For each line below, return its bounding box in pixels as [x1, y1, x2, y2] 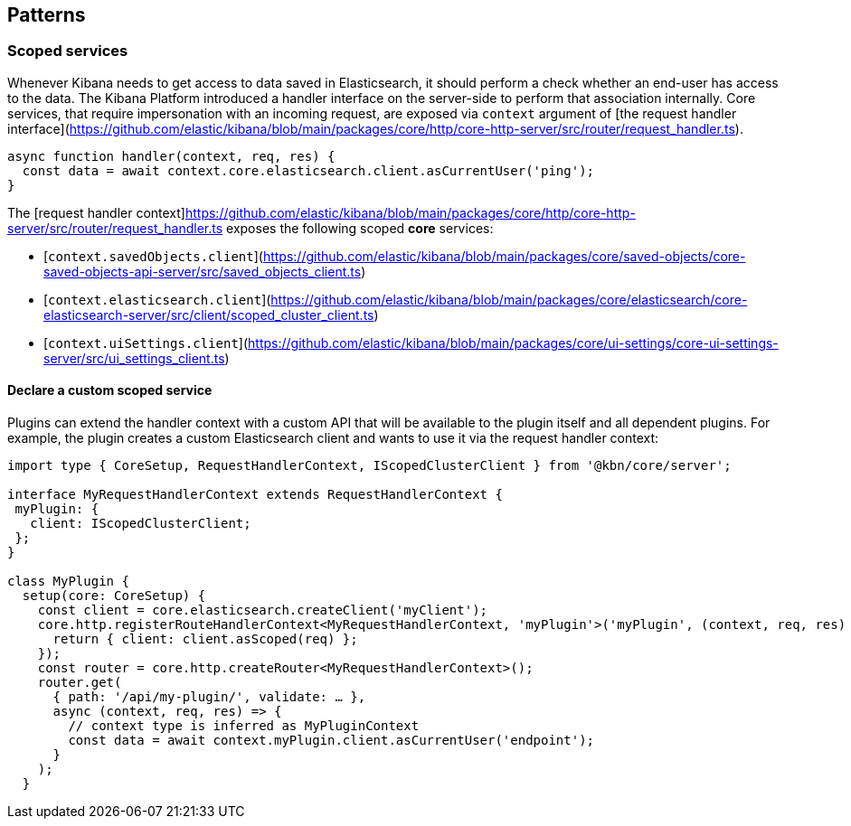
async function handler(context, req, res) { [7, 148, 336, 164]
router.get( [37, 675, 122, 690]
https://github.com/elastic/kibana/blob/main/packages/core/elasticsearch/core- [270, 291, 748, 307]
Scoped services [7, 42, 128, 61]
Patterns [7, 4, 86, 26]
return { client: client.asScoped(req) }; [52, 632, 358, 647]
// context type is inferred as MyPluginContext [68, 718, 420, 734]
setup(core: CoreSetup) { [22, 588, 206, 604]
